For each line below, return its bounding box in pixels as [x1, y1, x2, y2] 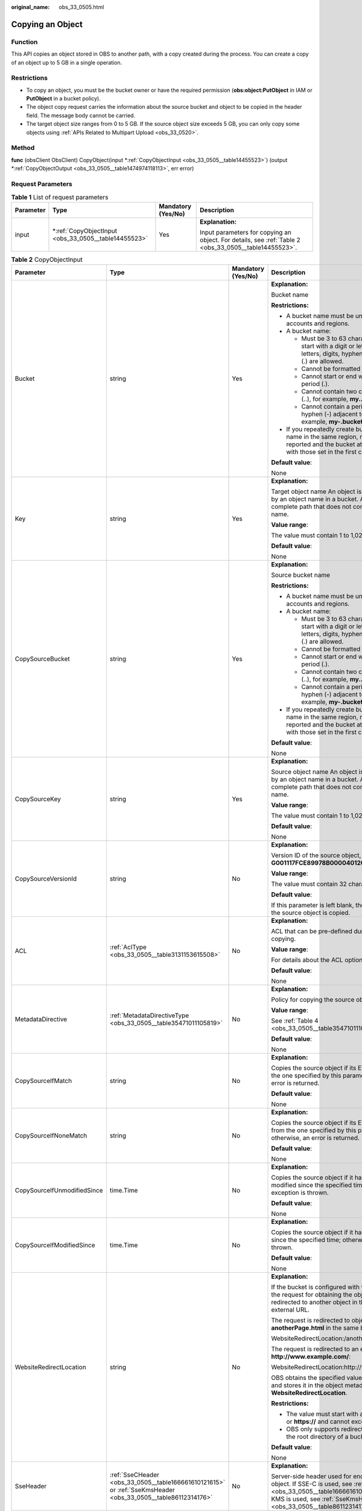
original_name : [11, 4, 50, 10]
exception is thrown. [271, 1188, 329, 1197]
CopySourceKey [14, 795, 62, 803]
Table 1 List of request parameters [11, 193, 109, 201]
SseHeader [14, 1482, 47, 1490]
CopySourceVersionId [14, 875, 77, 883]
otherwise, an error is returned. [271, 1134, 360, 1142]
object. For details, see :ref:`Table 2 [200, 236, 301, 244]
